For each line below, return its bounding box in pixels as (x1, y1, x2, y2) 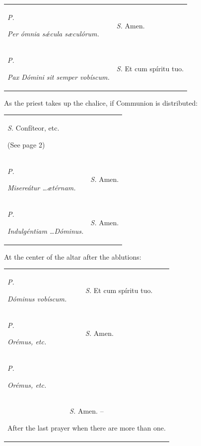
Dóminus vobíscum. (7, 293, 67, 303)
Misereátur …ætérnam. (7, 182, 76, 193)
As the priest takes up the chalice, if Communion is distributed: (4, 97, 198, 108)
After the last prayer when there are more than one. (7, 423, 166, 433)
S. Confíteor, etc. (7, 123, 60, 133)
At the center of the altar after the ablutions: (4, 251, 141, 262)
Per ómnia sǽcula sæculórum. (7, 28, 99, 39)
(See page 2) (7, 139, 45, 149)
